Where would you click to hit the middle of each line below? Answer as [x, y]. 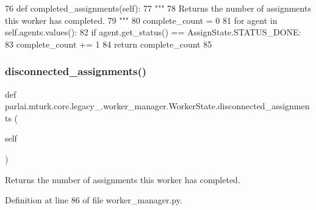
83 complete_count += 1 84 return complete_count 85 [109, 44]
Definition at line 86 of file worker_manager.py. [94, 200]
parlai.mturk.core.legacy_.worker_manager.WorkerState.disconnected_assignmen [157, 106]
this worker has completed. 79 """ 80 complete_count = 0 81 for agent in [141, 20]
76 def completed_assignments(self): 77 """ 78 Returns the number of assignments [158, 8]
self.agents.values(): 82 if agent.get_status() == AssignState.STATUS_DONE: [153, 32]
